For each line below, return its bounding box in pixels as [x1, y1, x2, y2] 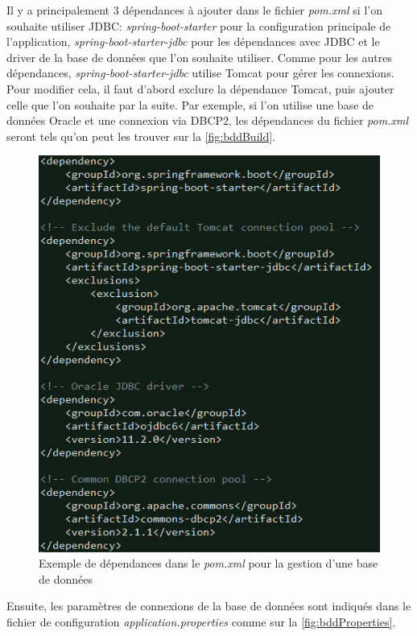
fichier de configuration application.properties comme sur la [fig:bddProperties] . [6, 613, 396, 630]
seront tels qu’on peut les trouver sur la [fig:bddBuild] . [6, 127, 275, 144]
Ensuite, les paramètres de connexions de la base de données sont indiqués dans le [6, 597, 411, 614]
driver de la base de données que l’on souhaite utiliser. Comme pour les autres [6, 48, 392, 65]
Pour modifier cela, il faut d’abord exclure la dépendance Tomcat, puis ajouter [6, 80, 394, 97]
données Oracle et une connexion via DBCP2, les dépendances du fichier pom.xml [6, 112, 408, 129]
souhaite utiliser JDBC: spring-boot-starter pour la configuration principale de [6, 17, 391, 34]
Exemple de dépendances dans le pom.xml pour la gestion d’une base [39, 555, 378, 572]
